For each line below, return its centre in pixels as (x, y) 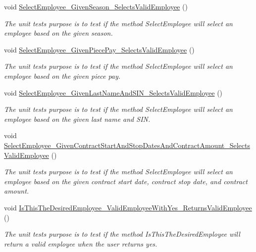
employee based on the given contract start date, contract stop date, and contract (126, 181)
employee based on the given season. (58, 33)
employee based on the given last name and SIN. (77, 119)
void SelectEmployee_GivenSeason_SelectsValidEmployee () (96, 6)
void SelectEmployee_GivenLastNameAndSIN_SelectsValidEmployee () (113, 92)
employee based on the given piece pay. (62, 76)
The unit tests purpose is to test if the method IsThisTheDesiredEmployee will (122, 234)
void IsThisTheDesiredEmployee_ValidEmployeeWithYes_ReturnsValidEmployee (128, 207)
